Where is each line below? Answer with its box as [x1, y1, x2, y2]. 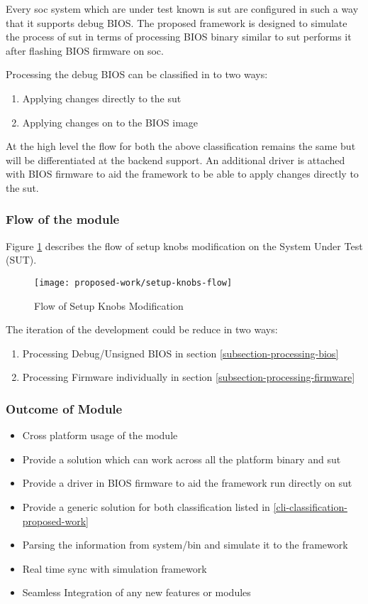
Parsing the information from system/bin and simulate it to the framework [22, 537, 348, 552]
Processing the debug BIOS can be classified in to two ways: [6, 67, 268, 82]
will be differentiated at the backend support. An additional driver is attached [6, 152, 345, 167]
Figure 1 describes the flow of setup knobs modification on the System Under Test [6, 238, 363, 253]
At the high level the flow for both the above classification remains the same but [6, 139, 356, 153]
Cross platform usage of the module [22, 428, 178, 443]
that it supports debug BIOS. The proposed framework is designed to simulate [6, 15, 347, 30]
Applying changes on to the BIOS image [22, 114, 199, 129]
